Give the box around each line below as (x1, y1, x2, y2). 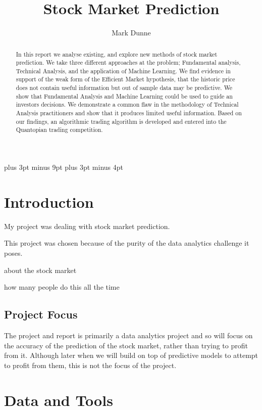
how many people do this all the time (4, 282, 120, 292)
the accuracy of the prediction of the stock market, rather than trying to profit (4, 340, 248, 350)
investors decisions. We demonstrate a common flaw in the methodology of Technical (16, 100, 239, 109)
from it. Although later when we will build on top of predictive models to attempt (4, 350, 258, 360)
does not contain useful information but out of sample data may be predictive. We (16, 83, 233, 92)
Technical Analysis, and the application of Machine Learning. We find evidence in (16, 66, 231, 75)
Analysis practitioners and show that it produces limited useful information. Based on (16, 109, 242, 117)
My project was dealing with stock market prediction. (4, 220, 170, 231)
